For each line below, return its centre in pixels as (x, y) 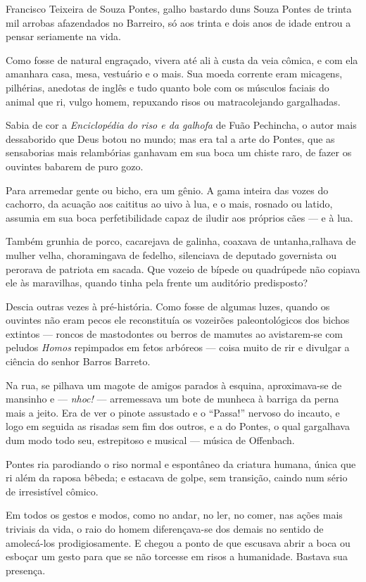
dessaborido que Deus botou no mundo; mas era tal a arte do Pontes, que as (170, 138)
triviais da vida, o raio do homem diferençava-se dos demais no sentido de (165, 529)
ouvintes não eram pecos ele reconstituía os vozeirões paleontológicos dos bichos (178, 320)
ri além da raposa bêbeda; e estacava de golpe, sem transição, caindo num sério (177, 477)
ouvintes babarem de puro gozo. (75, 166)
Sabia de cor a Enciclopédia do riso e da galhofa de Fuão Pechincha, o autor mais (181, 125)
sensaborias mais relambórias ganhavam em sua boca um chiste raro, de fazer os (179, 152)
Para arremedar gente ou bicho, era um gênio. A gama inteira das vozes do (167, 190)
